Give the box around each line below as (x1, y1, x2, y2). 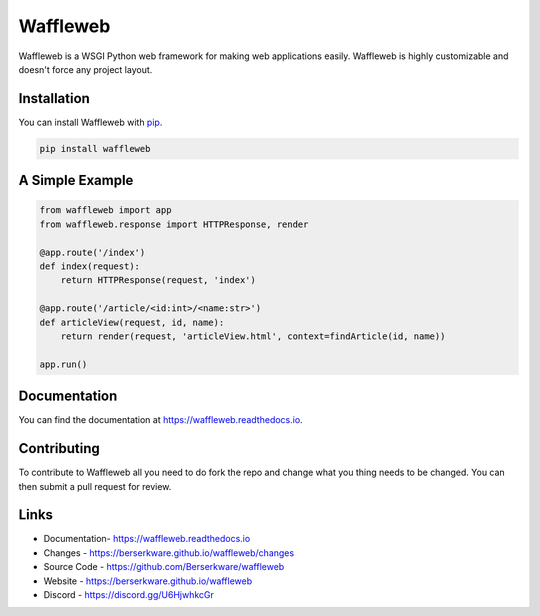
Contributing (18, 440, 100, 457)
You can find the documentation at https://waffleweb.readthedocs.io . (18, 414, 304, 426)
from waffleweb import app (39, 205, 172, 216)
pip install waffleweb (39, 143, 151, 154)
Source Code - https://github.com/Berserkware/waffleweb (43, 561, 285, 573)
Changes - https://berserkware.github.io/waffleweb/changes (43, 546, 295, 559)
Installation (18, 90, 90, 107)
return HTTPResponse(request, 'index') (60, 275, 257, 286)
